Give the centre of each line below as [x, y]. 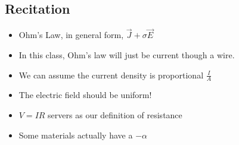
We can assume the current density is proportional [111, 75]
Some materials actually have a [76, 135]
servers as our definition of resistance [115, 115]
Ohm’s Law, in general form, [71, 35]
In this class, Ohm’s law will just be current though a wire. [127, 55]
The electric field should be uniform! [85, 95]
